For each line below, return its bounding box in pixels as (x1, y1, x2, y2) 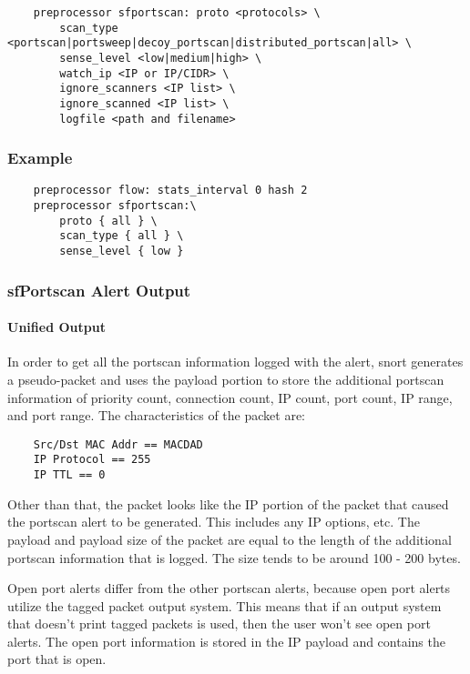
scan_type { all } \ (59, 229, 184, 243)
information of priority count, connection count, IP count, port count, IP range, (7, 387, 453, 407)
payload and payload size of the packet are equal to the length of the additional (7, 529, 452, 548)
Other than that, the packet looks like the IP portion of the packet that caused (7, 494, 449, 513)
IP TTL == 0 (33, 468, 106, 482)
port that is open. (7, 649, 107, 669)
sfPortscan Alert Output (7, 278, 191, 301)
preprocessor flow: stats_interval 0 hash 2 (33, 184, 308, 197)
